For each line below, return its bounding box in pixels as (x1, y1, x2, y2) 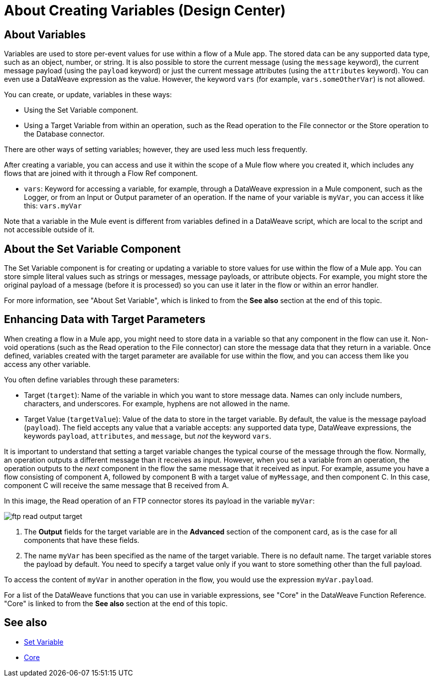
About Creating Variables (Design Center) (4, 2, 286, 19)
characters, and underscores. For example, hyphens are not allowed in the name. (24, 399, 290, 408)
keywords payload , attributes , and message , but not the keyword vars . (24, 431, 272, 440)
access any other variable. (4, 359, 91, 368)
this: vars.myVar (24, 201, 82, 210)
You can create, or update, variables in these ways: (4, 90, 172, 99)
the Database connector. (24, 130, 105, 139)
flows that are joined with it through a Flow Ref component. (4, 169, 198, 178)
